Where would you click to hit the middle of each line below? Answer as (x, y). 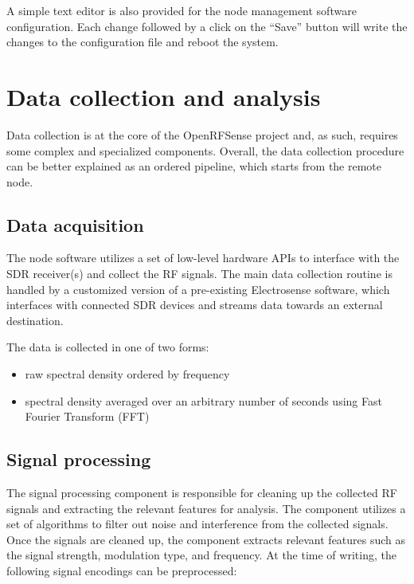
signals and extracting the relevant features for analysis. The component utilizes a (206, 508)
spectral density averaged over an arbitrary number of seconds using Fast (203, 400)
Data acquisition (75, 224)
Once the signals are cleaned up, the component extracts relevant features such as (206, 539)
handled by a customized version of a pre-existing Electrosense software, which (198, 289)
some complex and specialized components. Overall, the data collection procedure (205, 150)
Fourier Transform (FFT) (87, 416)
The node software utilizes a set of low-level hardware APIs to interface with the (203, 258)
